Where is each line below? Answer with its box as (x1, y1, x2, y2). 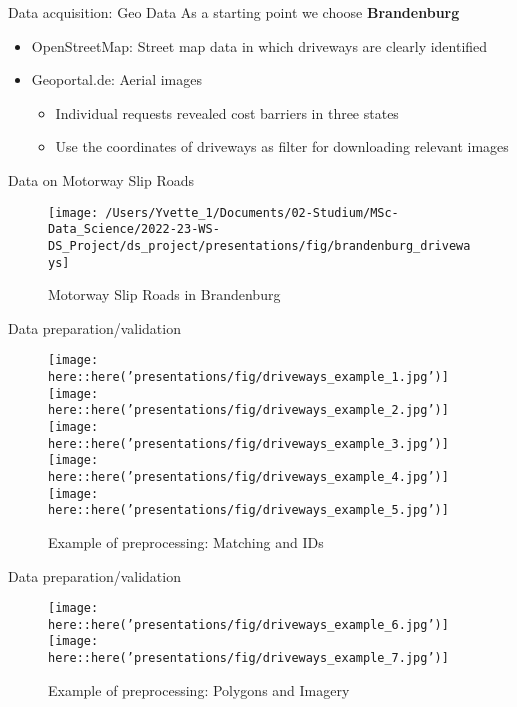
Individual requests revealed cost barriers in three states (55, 102, 399, 123)
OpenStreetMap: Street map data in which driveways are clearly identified (31, 35, 488, 56)
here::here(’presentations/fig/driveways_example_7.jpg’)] (48, 651, 449, 666)
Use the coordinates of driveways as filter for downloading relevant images (55, 136, 509, 157)
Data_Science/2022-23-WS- (48, 222, 220, 237)
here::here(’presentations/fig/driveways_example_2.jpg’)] (48, 403, 449, 418)
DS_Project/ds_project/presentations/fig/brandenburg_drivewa (48, 238, 471, 253)
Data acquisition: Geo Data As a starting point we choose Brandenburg (8, 2, 460, 22)
